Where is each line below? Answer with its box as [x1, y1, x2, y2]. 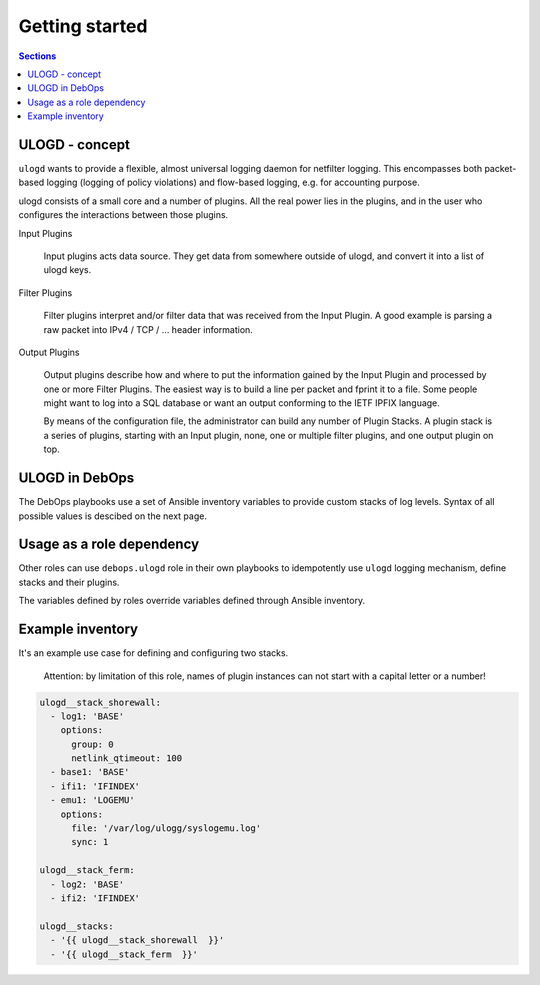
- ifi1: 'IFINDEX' [50, 780, 140, 792]
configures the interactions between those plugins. [18, 209, 229, 221]
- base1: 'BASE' [50, 766, 130, 778]
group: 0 [71, 738, 114, 750]
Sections [18, 50, 57, 62]
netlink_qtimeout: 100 [71, 753, 183, 764]
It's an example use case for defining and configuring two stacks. [18, 647, 289, 659]
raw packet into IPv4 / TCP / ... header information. [43, 323, 254, 335]
